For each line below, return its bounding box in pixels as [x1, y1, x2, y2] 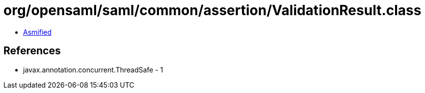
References [3, 45, 61, 57]
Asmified [23, 27, 52, 36]
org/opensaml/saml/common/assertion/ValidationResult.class [3, 2, 422, 19]
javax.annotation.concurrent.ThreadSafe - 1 [23, 65, 163, 74]
